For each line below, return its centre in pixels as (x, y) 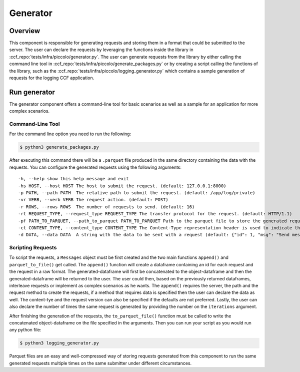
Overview (25, 31)
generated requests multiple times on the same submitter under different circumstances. (100, 363)
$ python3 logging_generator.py (59, 343)
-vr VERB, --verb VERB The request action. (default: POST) (93, 200)
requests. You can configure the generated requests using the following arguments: (95, 167)
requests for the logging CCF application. (52, 78)
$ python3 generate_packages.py (59, 147)
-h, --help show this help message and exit (74, 179)
